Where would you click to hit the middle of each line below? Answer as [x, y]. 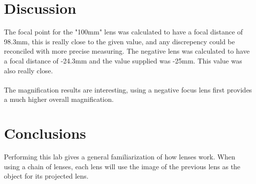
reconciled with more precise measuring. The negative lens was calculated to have [127, 51]
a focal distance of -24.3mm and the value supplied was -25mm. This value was [123, 60]
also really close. [29, 70]
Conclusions [45, 133]
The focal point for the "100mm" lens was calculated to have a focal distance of [124, 32]
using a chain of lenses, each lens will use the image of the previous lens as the [122, 166]
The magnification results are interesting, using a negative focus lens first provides [128, 89]
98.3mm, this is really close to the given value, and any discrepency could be [119, 41]
